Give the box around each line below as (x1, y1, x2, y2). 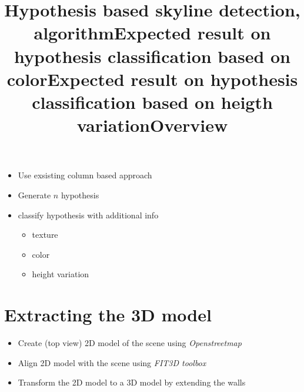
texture (32, 228, 58, 241)
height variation (32, 268, 89, 280)
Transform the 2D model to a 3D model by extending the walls (18, 376, 246, 388)
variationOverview (76, 113, 228, 137)
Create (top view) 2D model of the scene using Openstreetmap (18, 337, 242, 348)
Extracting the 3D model (4, 303, 212, 327)
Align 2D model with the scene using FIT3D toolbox (18, 356, 206, 368)
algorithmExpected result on (34, 21, 271, 45)
